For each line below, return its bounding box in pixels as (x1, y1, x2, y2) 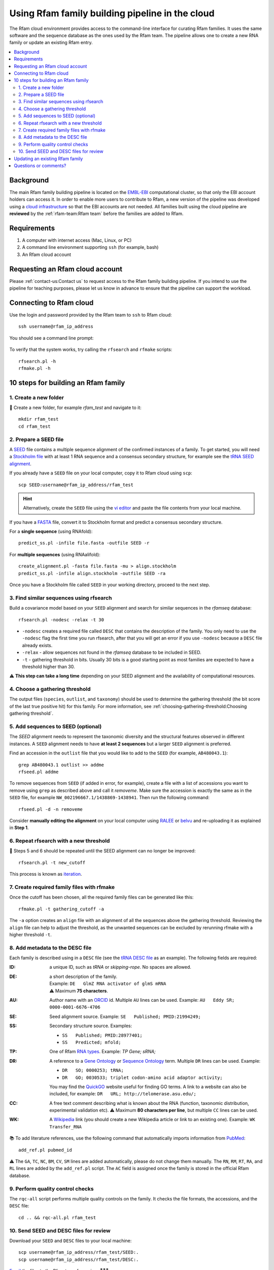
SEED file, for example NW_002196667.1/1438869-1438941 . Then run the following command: (9, 795, 210, 801)
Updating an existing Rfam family (14, 155, 83, 162)
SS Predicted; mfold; (62, 1039, 121, 1045)
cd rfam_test (18, 423, 51, 429)
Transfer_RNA (49, 1124, 82, 1130)
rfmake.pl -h (18, 365, 51, 371)
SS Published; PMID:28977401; (62, 1032, 143, 1038)
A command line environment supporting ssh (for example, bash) (22, 244, 159, 250)
